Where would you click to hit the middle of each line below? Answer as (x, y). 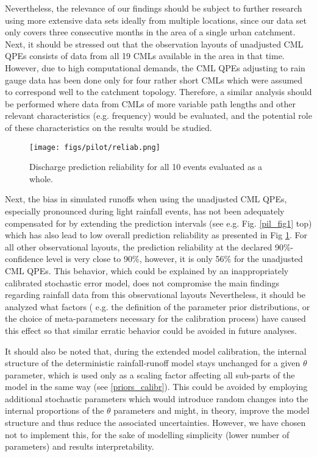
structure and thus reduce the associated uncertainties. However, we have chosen (155, 423)
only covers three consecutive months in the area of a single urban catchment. (150, 32)
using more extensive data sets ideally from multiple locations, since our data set (156, 20)
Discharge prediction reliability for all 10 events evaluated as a (146, 167)
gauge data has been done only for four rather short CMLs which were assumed (154, 80)
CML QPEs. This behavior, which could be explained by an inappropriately (147, 270)
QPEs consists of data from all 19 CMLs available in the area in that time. (145, 56)
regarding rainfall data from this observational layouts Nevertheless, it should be (155, 295)
